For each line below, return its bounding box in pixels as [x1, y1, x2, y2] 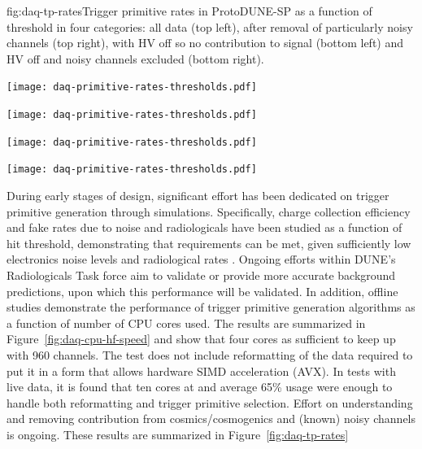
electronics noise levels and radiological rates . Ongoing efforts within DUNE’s [7, 251, 396, 268]
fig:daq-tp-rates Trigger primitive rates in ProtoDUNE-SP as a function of [7, 2, 372, 19]
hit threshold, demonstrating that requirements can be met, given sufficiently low [7, 234, 411, 251]
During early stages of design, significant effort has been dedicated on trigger [7, 187, 389, 203]
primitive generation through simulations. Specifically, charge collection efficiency [7, 203, 411, 220]
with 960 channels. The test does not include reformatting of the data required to [7, 346, 413, 363]
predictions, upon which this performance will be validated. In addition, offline [7, 282, 398, 299]
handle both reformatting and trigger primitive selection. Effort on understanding [7, 394, 413, 411]
